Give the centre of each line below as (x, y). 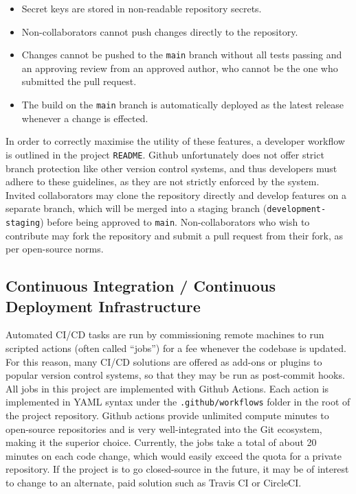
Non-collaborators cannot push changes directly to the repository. (160, 31)
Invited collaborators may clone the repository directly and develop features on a (176, 195)
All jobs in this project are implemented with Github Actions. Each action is (167, 388)
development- (297, 210)
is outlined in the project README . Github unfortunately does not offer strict (165, 154)
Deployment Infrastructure (103, 306)
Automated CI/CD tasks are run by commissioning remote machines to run (165, 334)
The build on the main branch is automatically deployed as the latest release (182, 105)
